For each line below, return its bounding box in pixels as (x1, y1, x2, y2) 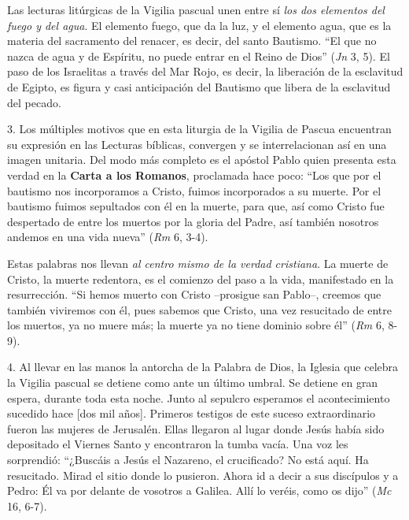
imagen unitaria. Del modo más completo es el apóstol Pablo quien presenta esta (7, 151, 396, 168)
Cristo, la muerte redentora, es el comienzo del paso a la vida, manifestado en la (7, 270, 394, 287)
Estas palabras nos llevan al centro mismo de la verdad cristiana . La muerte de (7, 254, 389, 271)
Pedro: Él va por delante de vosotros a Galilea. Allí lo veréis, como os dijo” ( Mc (7, 482, 392, 499)
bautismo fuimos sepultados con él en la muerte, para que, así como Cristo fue (7, 198, 385, 214)
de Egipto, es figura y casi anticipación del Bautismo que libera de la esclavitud (7, 78, 391, 95)
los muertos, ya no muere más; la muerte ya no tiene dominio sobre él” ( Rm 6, (7, 317, 385, 333)
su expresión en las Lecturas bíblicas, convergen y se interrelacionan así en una (7, 136, 387, 152)
